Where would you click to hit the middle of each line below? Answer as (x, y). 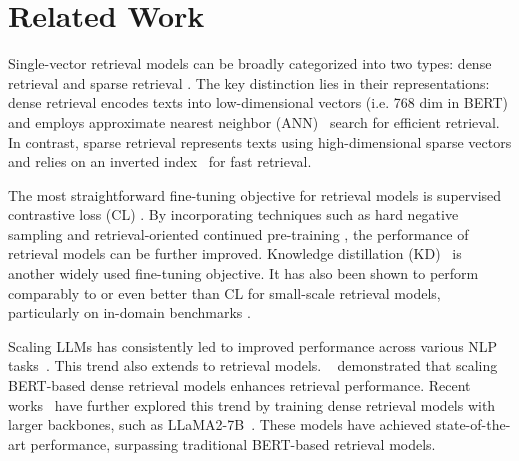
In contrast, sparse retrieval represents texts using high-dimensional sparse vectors (260, 141)
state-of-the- (473, 424)
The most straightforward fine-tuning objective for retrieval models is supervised (255, 194)
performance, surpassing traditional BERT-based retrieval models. (233, 443)
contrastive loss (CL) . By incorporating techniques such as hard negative (233, 214)
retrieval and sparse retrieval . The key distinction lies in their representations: (249, 82)
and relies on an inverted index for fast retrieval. (160, 161)
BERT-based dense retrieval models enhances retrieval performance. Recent (239, 385)
